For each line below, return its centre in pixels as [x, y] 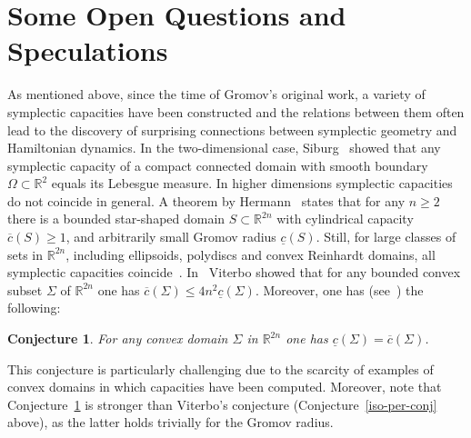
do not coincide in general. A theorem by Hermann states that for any [206, 200]
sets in [25, 254]
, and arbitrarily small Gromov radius [171, 237]
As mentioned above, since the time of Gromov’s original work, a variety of [216, 94]
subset [25, 289]
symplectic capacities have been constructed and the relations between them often [236, 111]
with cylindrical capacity [345, 219]
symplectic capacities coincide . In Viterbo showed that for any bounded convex [234, 272]
